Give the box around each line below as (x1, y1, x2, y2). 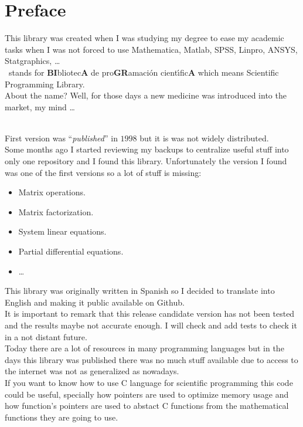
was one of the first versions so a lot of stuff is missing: (5, 166, 202, 178)
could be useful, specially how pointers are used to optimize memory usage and (5, 388, 289, 400)
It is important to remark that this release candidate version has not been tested (5, 307, 295, 320)
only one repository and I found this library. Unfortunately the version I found (5, 155, 287, 167)
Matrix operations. (18, 186, 86, 198)
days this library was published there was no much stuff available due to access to (5, 353, 298, 365)
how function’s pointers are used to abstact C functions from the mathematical (5, 399, 289, 412)
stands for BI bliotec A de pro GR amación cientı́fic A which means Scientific (8, 66, 279, 78)
